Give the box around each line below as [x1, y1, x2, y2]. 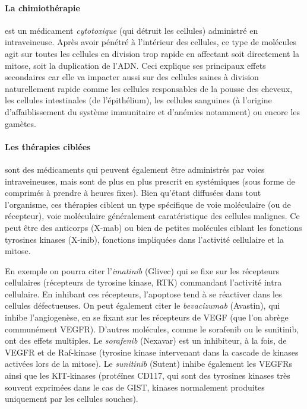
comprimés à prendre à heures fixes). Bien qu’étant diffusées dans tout [5, 186, 261, 199]
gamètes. [5, 117, 36, 129]
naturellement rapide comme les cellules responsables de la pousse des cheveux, [5, 82, 293, 94]
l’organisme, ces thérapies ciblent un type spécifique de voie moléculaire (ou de [5, 198, 291, 210]
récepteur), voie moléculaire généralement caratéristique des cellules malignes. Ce [5, 210, 300, 222]
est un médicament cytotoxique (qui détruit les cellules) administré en [5, 24, 258, 36]
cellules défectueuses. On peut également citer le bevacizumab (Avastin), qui [5, 299, 280, 312]
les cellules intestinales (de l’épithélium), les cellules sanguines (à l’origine [5, 94, 272, 106]
